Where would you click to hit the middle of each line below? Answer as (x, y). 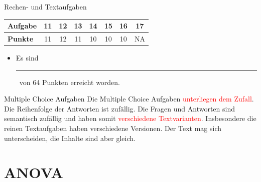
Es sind (27, 58)
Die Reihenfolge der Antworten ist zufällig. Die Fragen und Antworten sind (119, 108)
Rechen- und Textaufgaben (45, 6)
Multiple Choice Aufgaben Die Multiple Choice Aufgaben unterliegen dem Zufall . (129, 99)
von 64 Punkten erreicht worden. (70, 82)
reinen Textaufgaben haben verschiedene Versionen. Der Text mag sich (113, 128)
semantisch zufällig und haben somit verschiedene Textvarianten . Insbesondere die (130, 118)
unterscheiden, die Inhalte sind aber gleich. (70, 138)
